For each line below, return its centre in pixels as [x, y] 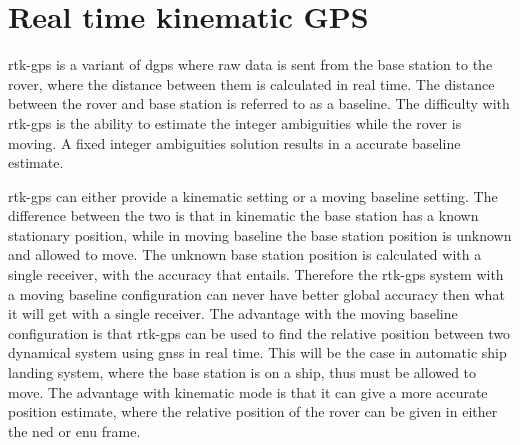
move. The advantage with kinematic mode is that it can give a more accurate [248, 391]
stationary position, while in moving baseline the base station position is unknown [260, 234]
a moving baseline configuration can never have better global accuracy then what [256, 293]
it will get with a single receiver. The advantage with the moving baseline [233, 313]
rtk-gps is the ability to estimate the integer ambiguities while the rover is [235, 122]
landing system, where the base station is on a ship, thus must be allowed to [242, 372]
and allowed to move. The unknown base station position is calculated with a [245, 254]
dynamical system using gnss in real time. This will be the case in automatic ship [257, 352]
